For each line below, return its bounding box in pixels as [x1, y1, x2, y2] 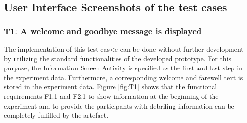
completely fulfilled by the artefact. [4, 110, 109, 120]
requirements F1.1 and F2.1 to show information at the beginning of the [4, 91, 219, 101]
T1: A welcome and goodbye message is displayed [4, 25, 202, 37]
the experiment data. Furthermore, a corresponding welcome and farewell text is [4, 72, 243, 82]
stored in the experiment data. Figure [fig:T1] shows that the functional [4, 82, 217, 92]
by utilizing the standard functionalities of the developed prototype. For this [4, 53, 231, 63]
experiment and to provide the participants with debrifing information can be [4, 100, 234, 110]
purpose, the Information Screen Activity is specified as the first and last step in [4, 63, 243, 73]
